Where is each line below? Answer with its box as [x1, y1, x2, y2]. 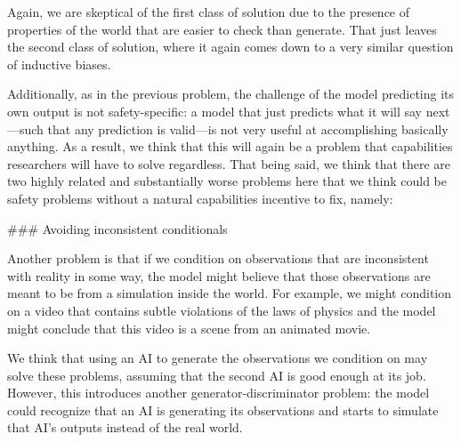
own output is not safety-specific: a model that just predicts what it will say [7, 101, 422, 120]
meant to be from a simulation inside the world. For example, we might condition [7, 284, 452, 302]
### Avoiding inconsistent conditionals [7, 219, 228, 237]
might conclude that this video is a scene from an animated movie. [7, 318, 371, 337]
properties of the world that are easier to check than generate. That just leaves [7, 20, 437, 38]
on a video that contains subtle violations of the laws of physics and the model [7, 301, 436, 319]
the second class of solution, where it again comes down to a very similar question [7, 37, 454, 56]
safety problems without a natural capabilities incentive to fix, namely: [7, 189, 393, 207]
